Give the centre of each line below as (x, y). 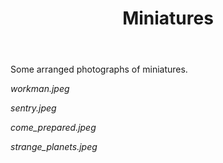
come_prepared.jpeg (53, 128)
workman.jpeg (40, 89)
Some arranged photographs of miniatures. (99, 69)
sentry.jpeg (33, 108)
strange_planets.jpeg (54, 147)
